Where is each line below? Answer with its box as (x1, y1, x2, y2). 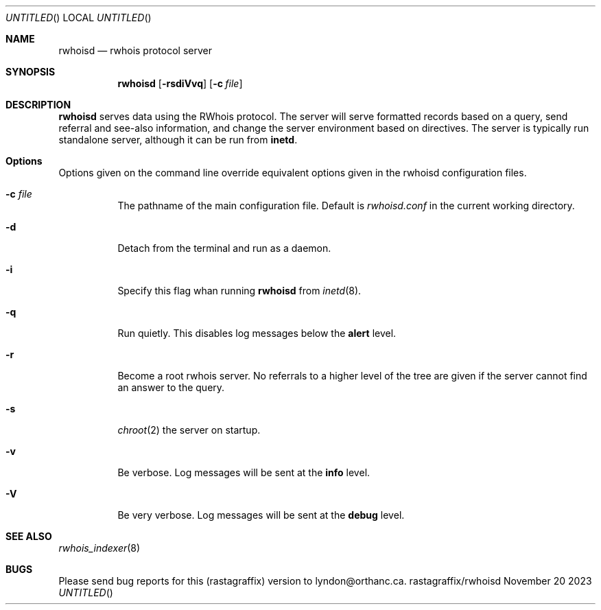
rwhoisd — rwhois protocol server (58, 45, 213, 56)
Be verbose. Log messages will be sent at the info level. (117, 467, 370, 478)
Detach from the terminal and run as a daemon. (117, 242, 331, 254)
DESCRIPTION (5, 99, 71, 110)
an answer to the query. (117, 382, 225, 393)
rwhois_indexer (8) (58, 542, 141, 554)
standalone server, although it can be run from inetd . (58, 134, 298, 145)
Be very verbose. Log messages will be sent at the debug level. (117, 509, 405, 521)
